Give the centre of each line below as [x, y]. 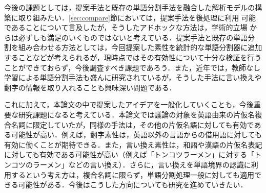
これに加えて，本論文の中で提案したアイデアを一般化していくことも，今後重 [132, 104]
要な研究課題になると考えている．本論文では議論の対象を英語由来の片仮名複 [133, 114]
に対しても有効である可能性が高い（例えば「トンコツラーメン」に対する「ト [133, 154]
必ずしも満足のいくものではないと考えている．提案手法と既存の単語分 [137, 37]
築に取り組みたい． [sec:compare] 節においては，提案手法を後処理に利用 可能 [130, 17]
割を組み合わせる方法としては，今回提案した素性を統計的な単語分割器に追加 [133, 47]
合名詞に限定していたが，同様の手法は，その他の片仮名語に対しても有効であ [133, 124]
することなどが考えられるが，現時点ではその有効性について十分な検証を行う [133, 57]
